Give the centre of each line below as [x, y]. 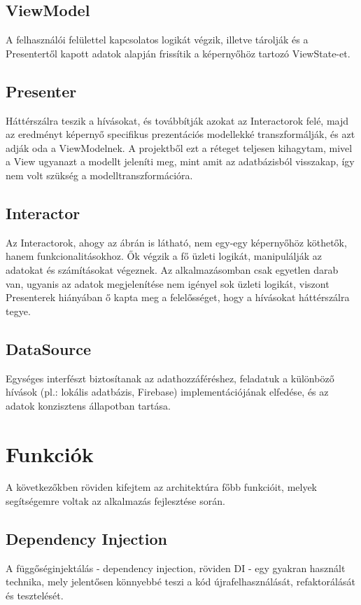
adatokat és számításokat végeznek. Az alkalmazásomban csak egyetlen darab [172, 269]
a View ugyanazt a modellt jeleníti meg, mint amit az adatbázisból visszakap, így [180, 161]
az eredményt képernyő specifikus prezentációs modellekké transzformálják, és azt [180, 134]
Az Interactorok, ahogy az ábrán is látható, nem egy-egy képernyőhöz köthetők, [176, 242]
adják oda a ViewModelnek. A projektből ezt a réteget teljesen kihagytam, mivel [179, 147]
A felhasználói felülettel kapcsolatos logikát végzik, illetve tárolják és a [157, 40]
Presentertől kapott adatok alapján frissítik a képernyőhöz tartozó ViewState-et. [178, 53]
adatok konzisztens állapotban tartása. [88, 405]
